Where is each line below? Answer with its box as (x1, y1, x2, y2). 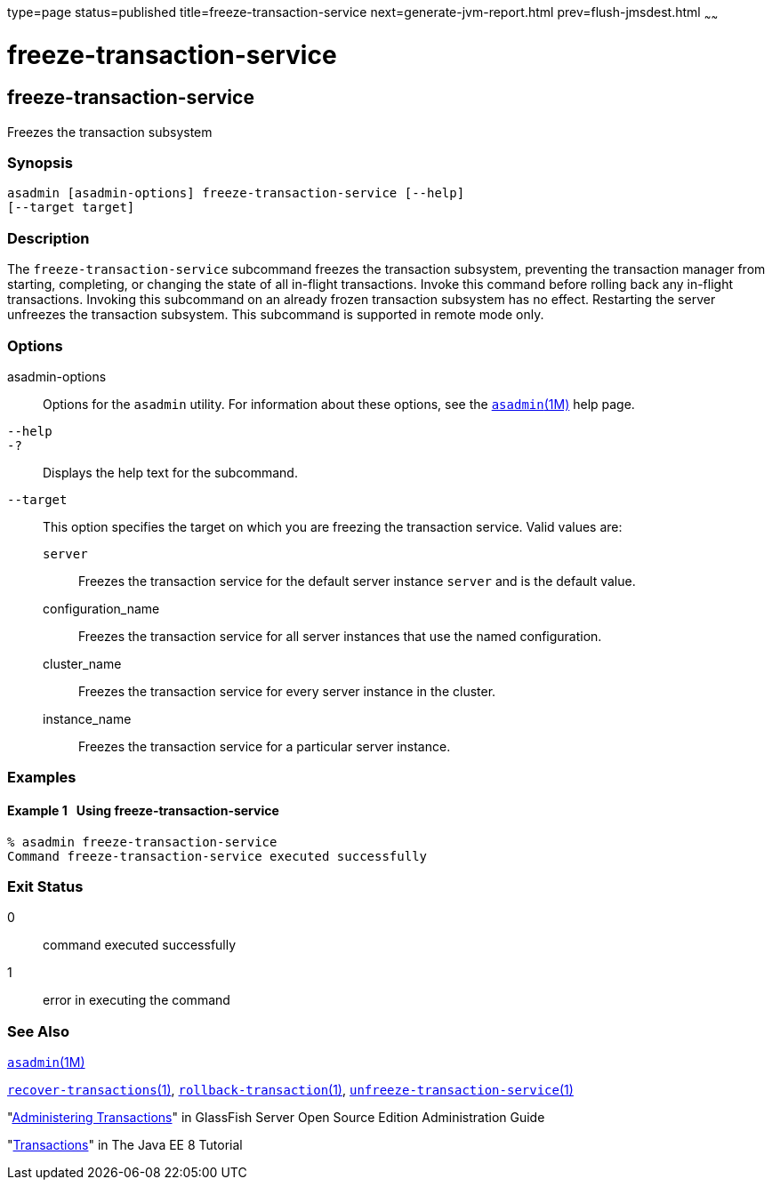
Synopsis (7, 154, 73, 172)
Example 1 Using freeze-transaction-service (7, 802, 279, 818)
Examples (7, 768, 76, 787)
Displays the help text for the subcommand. (43, 464, 298, 480)
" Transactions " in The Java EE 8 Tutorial (7, 1137, 243, 1153)
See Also (7, 1022, 69, 1040)
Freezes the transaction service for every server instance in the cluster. (78, 683, 496, 699)
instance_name (43, 710, 132, 726)
